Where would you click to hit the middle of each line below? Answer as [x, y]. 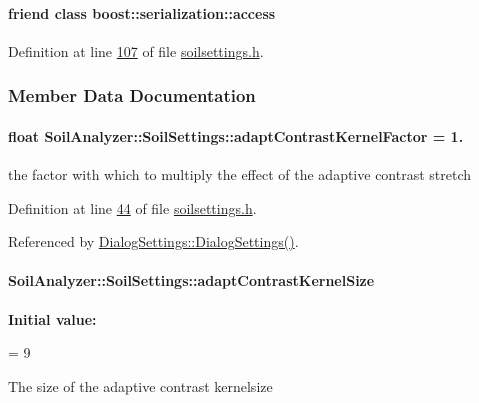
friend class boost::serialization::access [142, 12]
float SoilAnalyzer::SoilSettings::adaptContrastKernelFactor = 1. [236, 135]
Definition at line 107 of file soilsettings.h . [136, 50]
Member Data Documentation [132, 95]
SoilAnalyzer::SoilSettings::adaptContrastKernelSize [191, 280]
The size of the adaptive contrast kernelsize [140, 385]
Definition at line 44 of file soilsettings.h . [132, 207]
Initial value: [52, 318]
